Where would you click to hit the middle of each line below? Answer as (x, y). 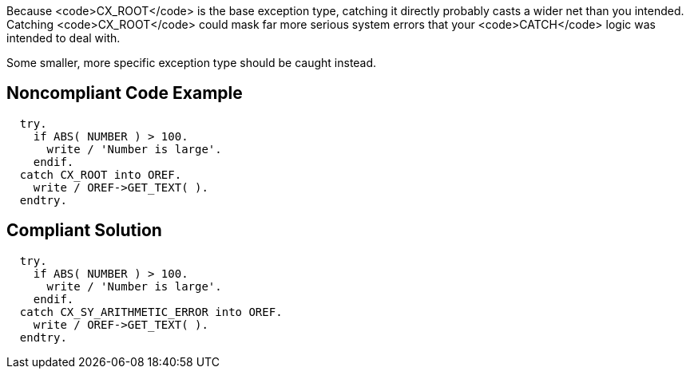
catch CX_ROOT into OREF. (101, 174)
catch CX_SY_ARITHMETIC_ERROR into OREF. (151, 312)
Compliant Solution (84, 231)
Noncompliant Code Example (125, 93)
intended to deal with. (63, 38)
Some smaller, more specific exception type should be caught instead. (192, 63)
